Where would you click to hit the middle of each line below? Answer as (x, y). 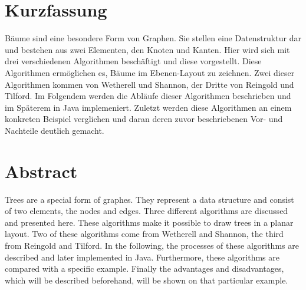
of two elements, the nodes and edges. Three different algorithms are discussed (147, 211)
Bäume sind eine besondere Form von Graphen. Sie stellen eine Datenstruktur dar (153, 38)
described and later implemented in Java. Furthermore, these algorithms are (142, 257)
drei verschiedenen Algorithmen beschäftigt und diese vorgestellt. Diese (133, 61)
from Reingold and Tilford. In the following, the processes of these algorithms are (152, 245)
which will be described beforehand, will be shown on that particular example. (147, 280)
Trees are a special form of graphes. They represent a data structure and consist (149, 199)
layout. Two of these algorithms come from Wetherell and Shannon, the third (144, 234)
